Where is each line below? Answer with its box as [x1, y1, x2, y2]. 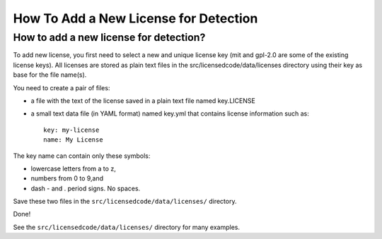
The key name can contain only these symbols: [13, 152, 151, 160]
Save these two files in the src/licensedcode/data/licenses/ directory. [13, 197, 237, 206]
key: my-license [43, 125, 100, 134]
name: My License [43, 136, 103, 144]
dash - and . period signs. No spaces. [30, 184, 141, 192]
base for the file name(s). [13, 71, 87, 79]
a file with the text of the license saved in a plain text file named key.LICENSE [30, 96, 256, 105]
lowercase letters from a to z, [30, 164, 116, 173]
